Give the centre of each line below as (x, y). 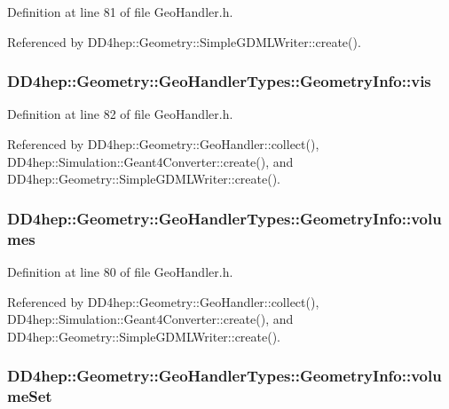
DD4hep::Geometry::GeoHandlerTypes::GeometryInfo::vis (219, 81)
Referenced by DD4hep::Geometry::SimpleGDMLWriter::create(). (184, 41)
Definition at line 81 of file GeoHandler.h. (120, 12)
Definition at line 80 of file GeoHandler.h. (120, 271)
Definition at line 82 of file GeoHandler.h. (120, 114)
